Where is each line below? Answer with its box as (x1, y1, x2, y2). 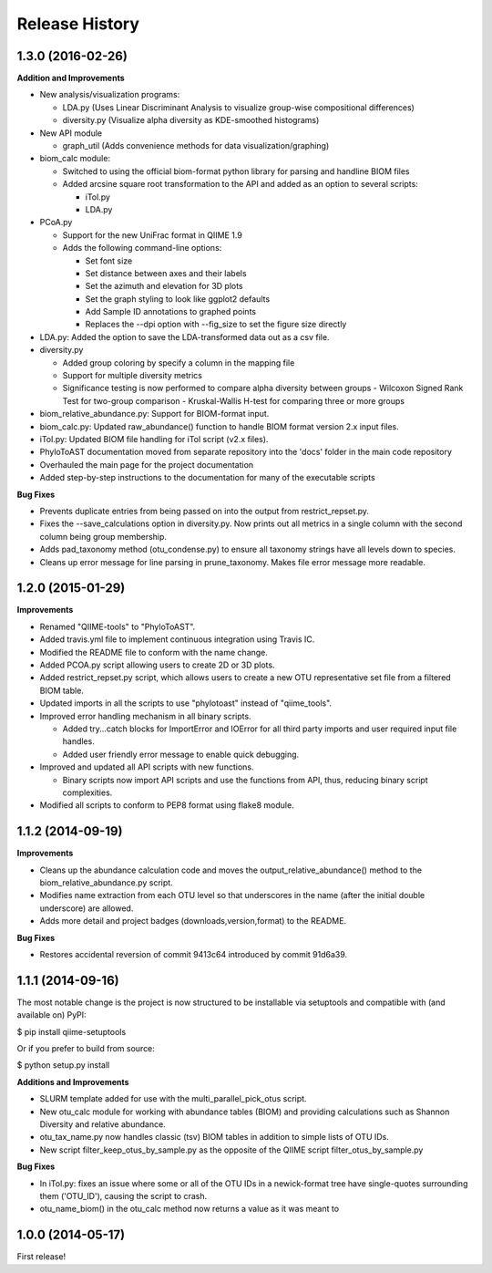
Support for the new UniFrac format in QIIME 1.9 (62, 229, 243, 241)
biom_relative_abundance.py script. (39, 876, 173, 888)
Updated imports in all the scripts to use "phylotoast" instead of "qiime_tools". (39, 698, 333, 709)
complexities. (62, 787, 113, 798)
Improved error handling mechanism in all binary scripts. (39, 710, 251, 721)
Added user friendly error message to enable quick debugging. (62, 749, 300, 760)
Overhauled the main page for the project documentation (39, 459, 254, 470)
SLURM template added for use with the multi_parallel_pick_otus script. (39, 1093, 307, 1104)
